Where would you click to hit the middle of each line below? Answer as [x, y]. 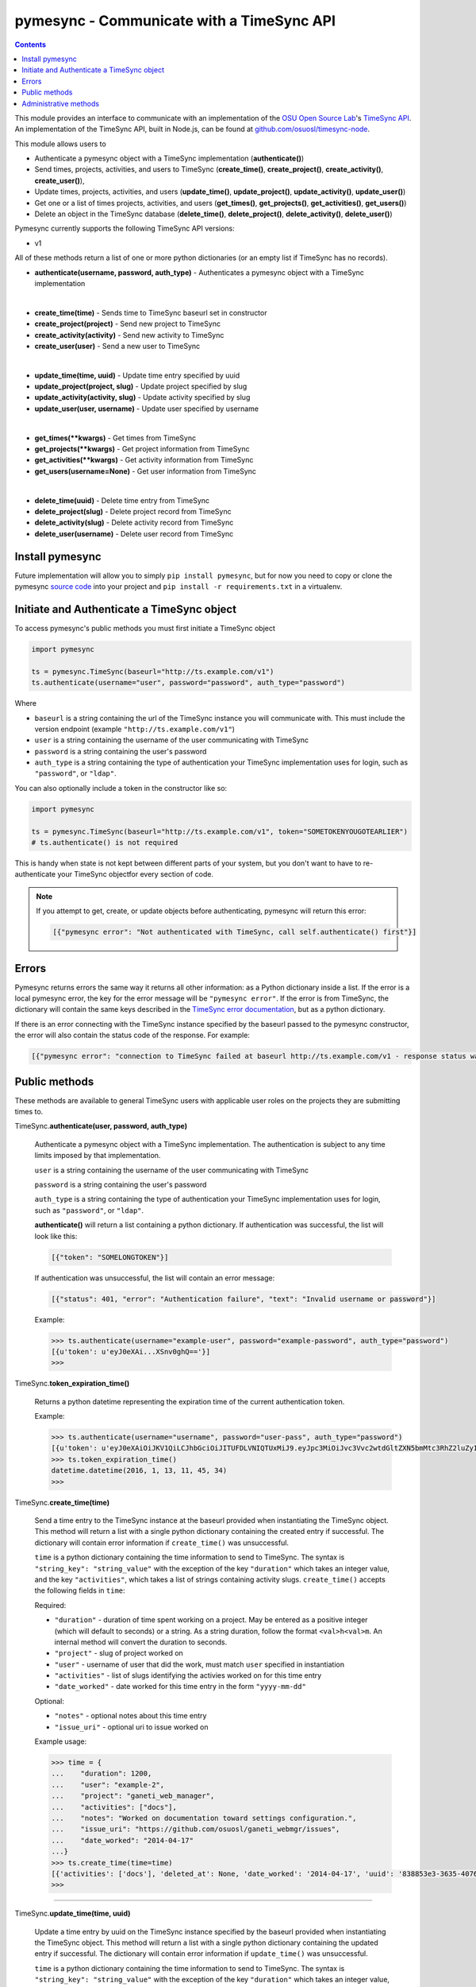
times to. [29, 1112]
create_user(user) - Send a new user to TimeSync [117, 346]
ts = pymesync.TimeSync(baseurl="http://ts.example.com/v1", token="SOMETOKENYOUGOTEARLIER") [220, 831]
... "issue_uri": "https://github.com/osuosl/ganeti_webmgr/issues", [196, 1829]
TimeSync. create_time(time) [62, 1502]
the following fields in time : [80, 1590]
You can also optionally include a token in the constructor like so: [121, 788]
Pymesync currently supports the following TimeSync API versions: [125, 229]
